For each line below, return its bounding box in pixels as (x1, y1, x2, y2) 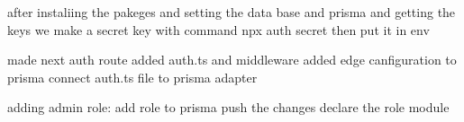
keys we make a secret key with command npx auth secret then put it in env (7, 20, 430, 39)
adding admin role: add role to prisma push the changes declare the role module (7, 98, 450, 117)
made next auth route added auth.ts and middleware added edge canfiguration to (7, 50, 457, 69)
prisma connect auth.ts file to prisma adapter (7, 67, 258, 86)
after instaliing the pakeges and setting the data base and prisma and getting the (7, 3, 456, 21)
